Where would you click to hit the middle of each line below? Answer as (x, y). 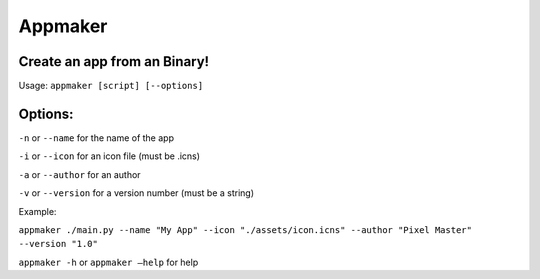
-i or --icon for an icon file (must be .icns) (109, 156)
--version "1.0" (58, 244)
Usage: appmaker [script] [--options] (111, 86)
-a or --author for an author (79, 174)
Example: (37, 211)
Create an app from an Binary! (114, 61)
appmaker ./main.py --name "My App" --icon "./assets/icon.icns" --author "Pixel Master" (245, 229)
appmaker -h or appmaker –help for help (108, 262)
